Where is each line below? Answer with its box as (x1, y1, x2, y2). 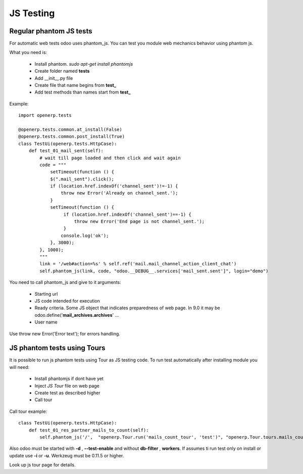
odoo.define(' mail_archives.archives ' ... (34, 312, 119, 318)
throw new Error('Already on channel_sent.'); (61, 190, 178, 196)
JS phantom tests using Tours (9, 344, 106, 352)
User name (34, 319, 58, 325)
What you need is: (9, 50, 47, 56)
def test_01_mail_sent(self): (28, 148, 104, 154)
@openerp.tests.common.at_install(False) (18, 126, 122, 132)
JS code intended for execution (34, 298, 100, 304)
